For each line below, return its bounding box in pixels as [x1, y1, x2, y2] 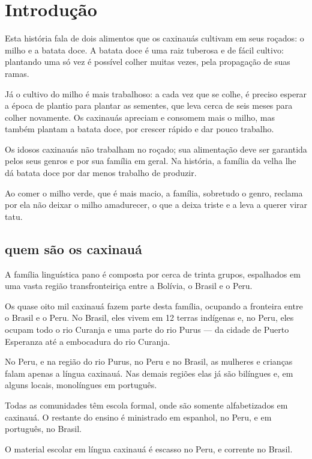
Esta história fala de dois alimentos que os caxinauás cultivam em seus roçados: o [5, 32, 304, 44]
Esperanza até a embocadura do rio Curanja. [5, 335, 170, 347]
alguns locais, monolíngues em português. [5, 378, 157, 391]
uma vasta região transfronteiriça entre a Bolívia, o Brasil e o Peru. [5, 279, 253, 292]
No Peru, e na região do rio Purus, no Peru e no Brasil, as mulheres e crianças [5, 355, 293, 368]
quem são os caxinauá [5, 239, 142, 258]
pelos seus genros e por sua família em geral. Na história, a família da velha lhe [5, 154, 296, 167]
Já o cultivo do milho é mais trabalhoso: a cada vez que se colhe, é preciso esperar [5, 87, 307, 100]
